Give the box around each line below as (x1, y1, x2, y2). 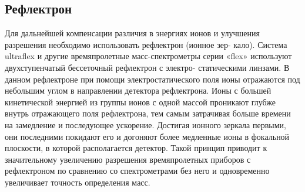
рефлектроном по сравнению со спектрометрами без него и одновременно (5, 164, 270, 177)
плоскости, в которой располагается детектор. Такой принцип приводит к (5, 142, 267, 154)
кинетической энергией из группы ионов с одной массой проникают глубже (5, 95, 276, 108)
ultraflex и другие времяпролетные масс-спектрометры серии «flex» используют (5, 50, 292, 62)
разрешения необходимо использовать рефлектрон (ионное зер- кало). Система (5, 38, 287, 50)
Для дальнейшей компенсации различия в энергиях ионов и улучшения (5, 27, 260, 39)
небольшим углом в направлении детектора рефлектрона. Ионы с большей (5, 84, 272, 97)
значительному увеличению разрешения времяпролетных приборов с (5, 153, 251, 165)
